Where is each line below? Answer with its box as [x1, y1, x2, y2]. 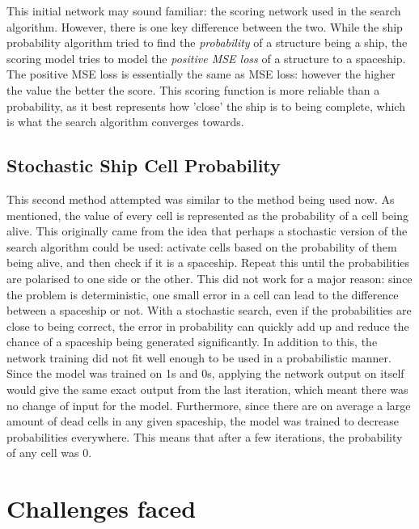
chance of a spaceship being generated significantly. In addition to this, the [6, 333, 378, 350]
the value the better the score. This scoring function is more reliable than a [6, 81, 380, 98]
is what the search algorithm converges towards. [6, 113, 244, 130]
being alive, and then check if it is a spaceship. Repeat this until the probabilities [6, 254, 410, 271]
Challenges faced [6, 492, 197, 525]
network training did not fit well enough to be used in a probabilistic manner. [6, 349, 391, 366]
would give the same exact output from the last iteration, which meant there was [6, 381, 408, 398]
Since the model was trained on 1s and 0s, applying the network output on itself [6, 365, 404, 382]
